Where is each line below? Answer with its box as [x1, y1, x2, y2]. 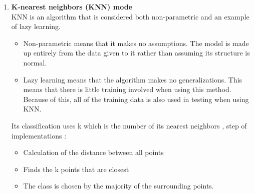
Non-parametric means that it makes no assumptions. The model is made [23, 37, 249, 48]
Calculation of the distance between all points [23, 147, 164, 157]
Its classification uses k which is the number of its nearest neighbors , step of [11, 120, 247, 130]
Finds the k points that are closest [23, 163, 129, 174]
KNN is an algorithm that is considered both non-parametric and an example [11, 11, 249, 21]
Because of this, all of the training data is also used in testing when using [23, 93, 249, 104]
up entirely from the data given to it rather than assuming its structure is [23, 47, 250, 58]
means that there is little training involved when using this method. [23, 84, 231, 94]
